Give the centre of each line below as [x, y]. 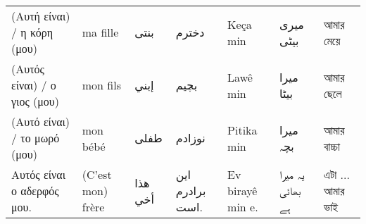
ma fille [100, 32]
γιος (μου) [35, 101]
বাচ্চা [332, 146]
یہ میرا [292, 174]
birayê [242, 191]
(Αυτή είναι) [41, 16]
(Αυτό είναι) [41, 122]
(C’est [97, 174]
